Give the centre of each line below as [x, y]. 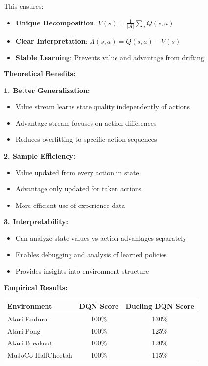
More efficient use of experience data [70, 205]
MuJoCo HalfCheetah [40, 355]
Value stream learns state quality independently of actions [103, 106]
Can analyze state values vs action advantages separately [101, 238]
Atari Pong [24, 331]
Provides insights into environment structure [82, 271]
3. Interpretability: [36, 221]
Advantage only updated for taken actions [78, 189]
